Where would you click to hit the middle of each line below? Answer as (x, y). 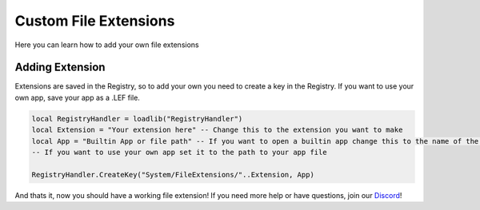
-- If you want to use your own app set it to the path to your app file (179, 152)
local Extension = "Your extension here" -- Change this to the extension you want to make (217, 130)
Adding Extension (60, 67)
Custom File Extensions (95, 21)
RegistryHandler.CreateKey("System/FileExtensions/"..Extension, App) (173, 174)
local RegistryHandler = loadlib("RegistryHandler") (137, 119)
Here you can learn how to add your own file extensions (107, 45)
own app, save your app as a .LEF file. (77, 97)
